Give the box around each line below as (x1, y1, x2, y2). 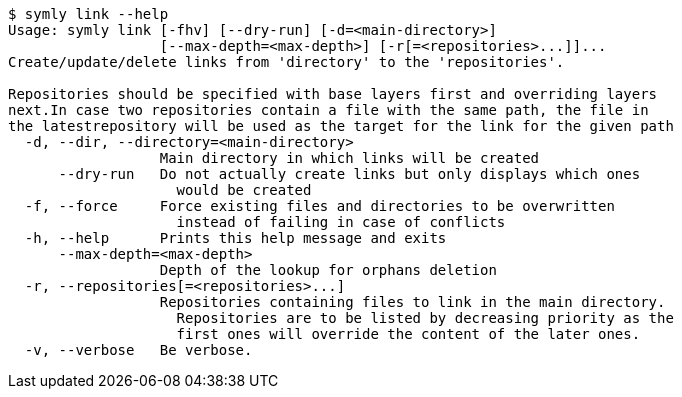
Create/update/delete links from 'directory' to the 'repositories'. (8, 54, 565, 70)
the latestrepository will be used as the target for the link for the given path (8, 118, 674, 134)
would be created (176, 182, 312, 198)
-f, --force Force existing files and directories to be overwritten (24, 198, 615, 214)
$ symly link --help (8, 6, 169, 22)
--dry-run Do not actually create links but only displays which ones (58, 166, 641, 182)
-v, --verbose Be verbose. (24, 342, 253, 358)
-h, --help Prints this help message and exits (24, 230, 447, 246)
